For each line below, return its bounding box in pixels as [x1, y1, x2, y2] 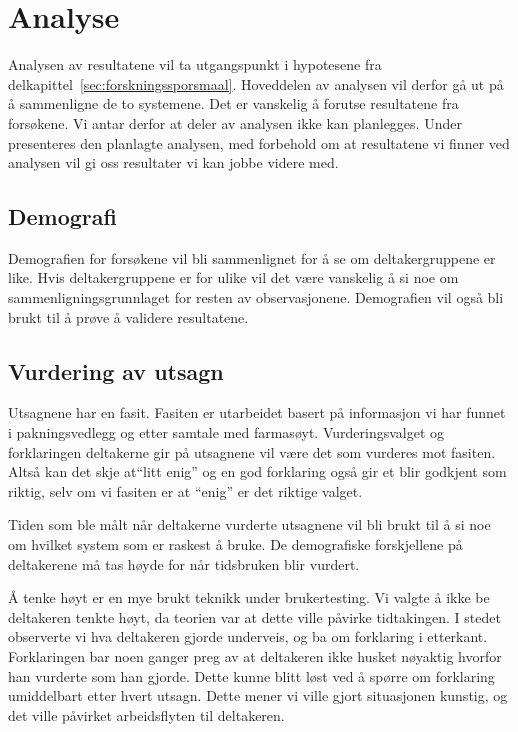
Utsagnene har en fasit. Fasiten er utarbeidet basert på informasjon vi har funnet [8, 402, 506, 423]
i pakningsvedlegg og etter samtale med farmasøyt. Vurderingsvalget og [8, 422, 445, 443]
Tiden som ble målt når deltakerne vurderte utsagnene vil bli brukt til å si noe [8, 514, 491, 535]
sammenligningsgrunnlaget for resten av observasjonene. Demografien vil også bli [8, 287, 504, 308]
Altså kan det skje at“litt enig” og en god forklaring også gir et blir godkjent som [8, 461, 507, 482]
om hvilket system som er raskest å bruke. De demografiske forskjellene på [8, 534, 463, 555]
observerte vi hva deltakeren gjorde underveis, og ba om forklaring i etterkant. [8, 626, 488, 647]
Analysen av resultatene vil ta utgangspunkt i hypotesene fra [8, 54, 382, 75]
